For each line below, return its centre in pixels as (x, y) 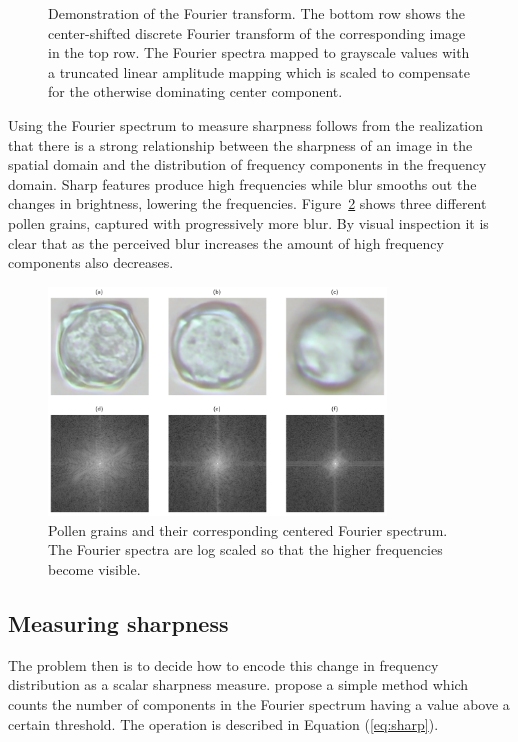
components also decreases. (91, 262)
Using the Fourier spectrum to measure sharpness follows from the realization (246, 124)
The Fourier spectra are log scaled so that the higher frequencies (245, 549)
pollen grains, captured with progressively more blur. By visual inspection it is (248, 222)
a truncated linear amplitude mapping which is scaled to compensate (259, 71)
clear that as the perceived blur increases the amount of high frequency (226, 242)
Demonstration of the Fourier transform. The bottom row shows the (257, 13)
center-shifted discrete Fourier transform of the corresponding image (257, 32)
